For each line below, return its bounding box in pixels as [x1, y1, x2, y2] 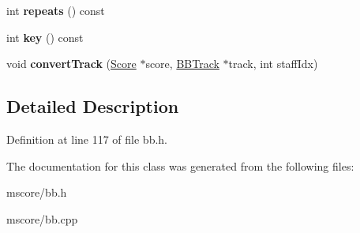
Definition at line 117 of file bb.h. [6, 130, 168, 147]
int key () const [6, 28, 84, 45]
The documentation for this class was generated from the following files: [6, 157, 354, 174]
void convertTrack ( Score [6, 55, 137, 72]
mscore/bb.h [6, 184, 67, 201]
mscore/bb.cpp [6, 210, 78, 227]
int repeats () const [6, 2, 105, 18]
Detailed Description [6, 94, 179, 118]
